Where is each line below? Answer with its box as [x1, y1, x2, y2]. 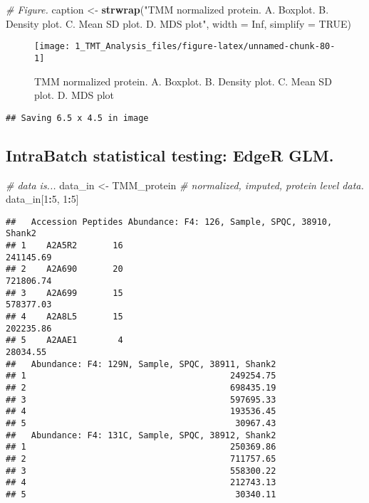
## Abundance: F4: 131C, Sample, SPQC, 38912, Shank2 [6, 430, 276, 440]
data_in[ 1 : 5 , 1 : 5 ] [6, 191, 79, 206]
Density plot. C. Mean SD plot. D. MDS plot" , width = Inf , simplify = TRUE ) [6, 16, 352, 31]
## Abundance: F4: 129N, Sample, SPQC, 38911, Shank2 [6, 359, 276, 369]
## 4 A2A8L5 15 [6, 311, 123, 322]
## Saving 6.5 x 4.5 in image [6, 112, 149, 123]
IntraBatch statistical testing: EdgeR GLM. [6, 144, 334, 166]
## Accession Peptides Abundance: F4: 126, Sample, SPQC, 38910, [6, 216, 333, 227]
